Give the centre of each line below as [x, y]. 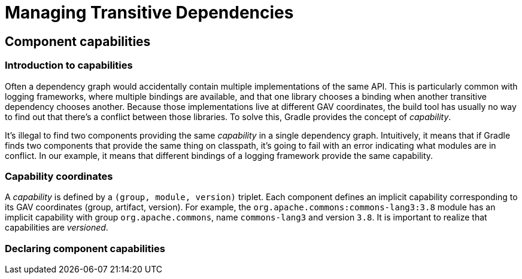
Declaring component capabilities [85, 248]
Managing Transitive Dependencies [149, 13]
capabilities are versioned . [57, 228]
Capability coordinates [59, 176]
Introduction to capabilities [69, 65]
